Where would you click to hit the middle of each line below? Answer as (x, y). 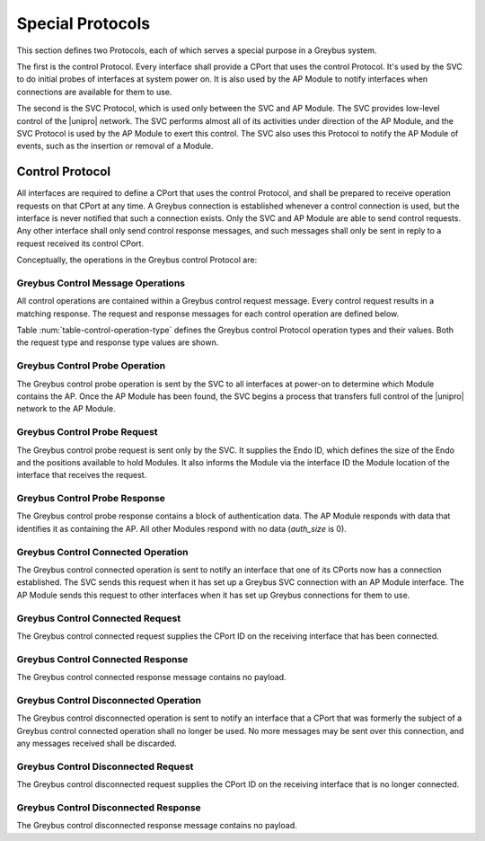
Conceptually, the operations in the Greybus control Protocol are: (137, 260)
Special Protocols (84, 23)
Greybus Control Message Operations (101, 283)
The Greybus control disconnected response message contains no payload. (157, 826)
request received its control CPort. (80, 243)
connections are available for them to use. (94, 92)
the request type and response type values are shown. (118, 342)
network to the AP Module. (66, 409)
